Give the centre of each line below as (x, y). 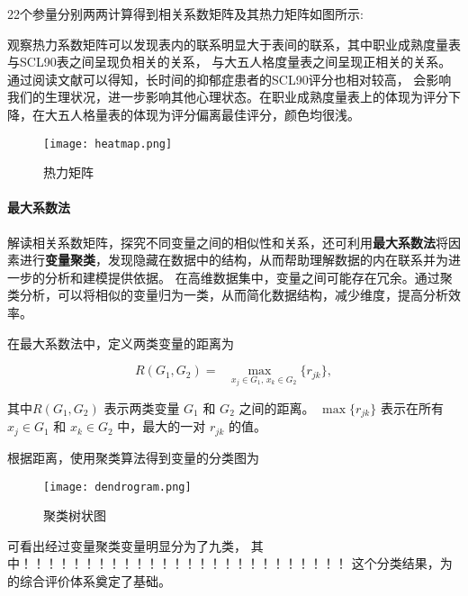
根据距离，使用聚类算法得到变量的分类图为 (133, 457)
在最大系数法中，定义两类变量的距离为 (121, 343)
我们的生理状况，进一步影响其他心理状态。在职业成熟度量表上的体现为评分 (228, 97)
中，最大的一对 (162, 426)
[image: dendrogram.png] (117, 487)
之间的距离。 (277, 408)
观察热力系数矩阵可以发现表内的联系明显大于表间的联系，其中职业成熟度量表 (234, 44)
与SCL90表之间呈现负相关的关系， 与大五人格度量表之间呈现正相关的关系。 (229, 62)
